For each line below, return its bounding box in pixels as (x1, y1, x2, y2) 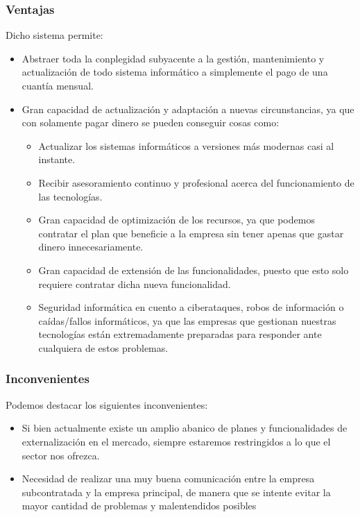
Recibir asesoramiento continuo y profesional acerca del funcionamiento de (38, 175, 354, 189)
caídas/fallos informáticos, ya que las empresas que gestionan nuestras (38, 313, 336, 328)
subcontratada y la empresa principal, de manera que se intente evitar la (22, 484, 331, 499)
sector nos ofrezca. (22, 448, 100, 462)
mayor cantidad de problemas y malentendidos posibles (22, 498, 257, 513)
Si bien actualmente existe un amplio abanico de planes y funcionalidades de (22, 421, 348, 435)
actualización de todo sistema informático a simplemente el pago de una (22, 65, 328, 79)
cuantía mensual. (22, 78, 94, 92)
